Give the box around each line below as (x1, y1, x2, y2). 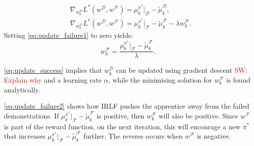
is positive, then (96, 110, 145, 120)
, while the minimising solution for (108, 74, 212, 85)
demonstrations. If (4, 110, 59, 120)
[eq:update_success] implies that (4, 65, 102, 75)
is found (226, 74, 251, 85)
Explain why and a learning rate (4, 74, 102, 85)
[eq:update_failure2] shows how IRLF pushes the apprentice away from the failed (4, 101, 250, 111)
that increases (4, 131, 46, 141)
